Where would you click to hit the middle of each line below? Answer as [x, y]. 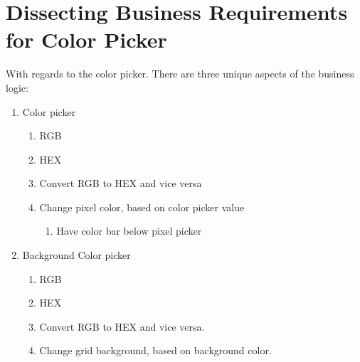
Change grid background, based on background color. [155, 350]
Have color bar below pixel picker [129, 231]
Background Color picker [76, 255]
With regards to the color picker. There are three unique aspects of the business [180, 74]
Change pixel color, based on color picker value [142, 207]
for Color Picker [86, 39]
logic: [17, 87]
